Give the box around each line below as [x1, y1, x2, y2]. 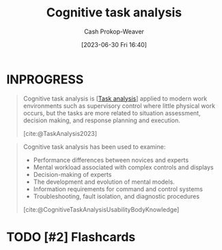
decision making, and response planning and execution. [23, 116, 180, 124]
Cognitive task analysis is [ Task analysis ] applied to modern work [23, 94, 208, 102]
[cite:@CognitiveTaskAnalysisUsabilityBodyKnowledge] [23, 205, 180, 213]
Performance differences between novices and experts [33, 156, 189, 164]
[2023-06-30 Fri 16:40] [81, 40, 148, 48]
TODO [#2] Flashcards [6, 229, 136, 245]
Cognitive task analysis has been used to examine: [23, 142, 166, 151]
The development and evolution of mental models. [33, 178, 175, 186]
